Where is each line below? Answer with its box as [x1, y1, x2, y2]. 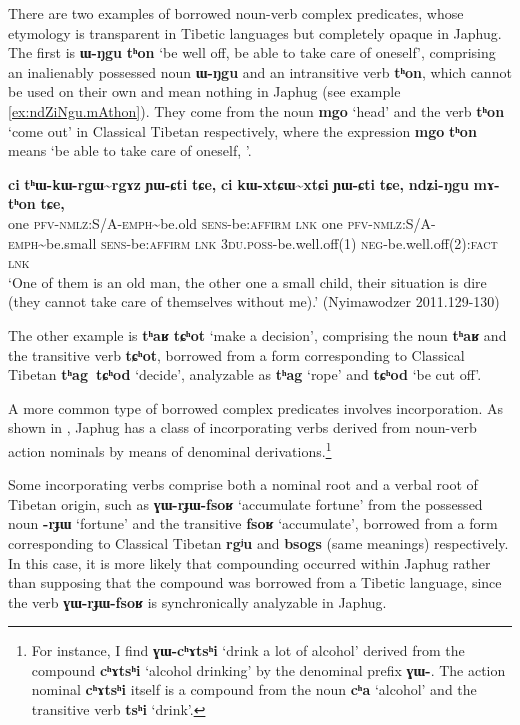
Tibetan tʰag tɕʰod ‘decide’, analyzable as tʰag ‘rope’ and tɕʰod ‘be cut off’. [8, 364, 482, 385]
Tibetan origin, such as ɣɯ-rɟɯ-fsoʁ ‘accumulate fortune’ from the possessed [8, 493, 483, 514]
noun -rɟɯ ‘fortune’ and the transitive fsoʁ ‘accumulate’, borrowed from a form [8, 513, 498, 534]
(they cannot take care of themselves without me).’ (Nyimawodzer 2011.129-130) [8, 291, 500, 312]
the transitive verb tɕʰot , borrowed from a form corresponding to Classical [8, 344, 465, 365]
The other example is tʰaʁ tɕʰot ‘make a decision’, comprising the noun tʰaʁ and [8, 324, 507, 345]
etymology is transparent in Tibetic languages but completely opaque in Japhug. [8, 22, 502, 43]
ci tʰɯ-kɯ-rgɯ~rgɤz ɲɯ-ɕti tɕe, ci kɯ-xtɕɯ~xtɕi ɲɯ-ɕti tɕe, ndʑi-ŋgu [8, 173, 469, 194]
